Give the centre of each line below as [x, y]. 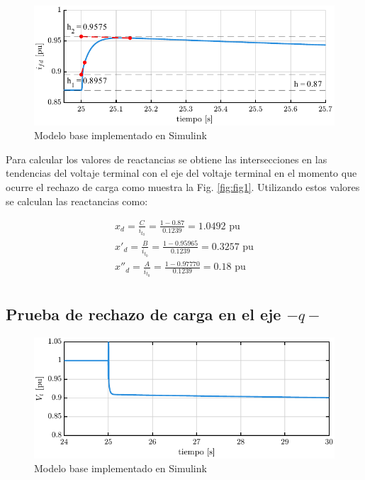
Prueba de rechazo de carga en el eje [144, 314]
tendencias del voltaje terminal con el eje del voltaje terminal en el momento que [181, 173]
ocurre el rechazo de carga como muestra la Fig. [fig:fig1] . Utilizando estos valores [183, 187]
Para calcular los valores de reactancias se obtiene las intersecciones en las [167, 159]
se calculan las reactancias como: [77, 201]
